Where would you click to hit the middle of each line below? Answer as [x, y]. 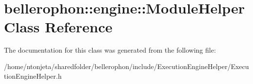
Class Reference [58, 27]
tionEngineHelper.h [33, 76]
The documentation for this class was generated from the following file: [110, 50]
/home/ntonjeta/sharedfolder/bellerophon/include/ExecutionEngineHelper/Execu [126, 66]
